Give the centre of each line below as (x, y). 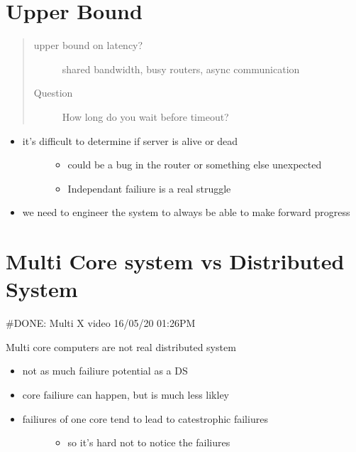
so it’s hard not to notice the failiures (149, 442)
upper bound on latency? (88, 45)
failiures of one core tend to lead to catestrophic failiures (145, 418)
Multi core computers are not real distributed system (121, 346)
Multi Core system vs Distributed (175, 261)
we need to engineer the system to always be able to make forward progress (186, 212)
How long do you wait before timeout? (145, 116)
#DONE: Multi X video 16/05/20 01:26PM (101, 323)
